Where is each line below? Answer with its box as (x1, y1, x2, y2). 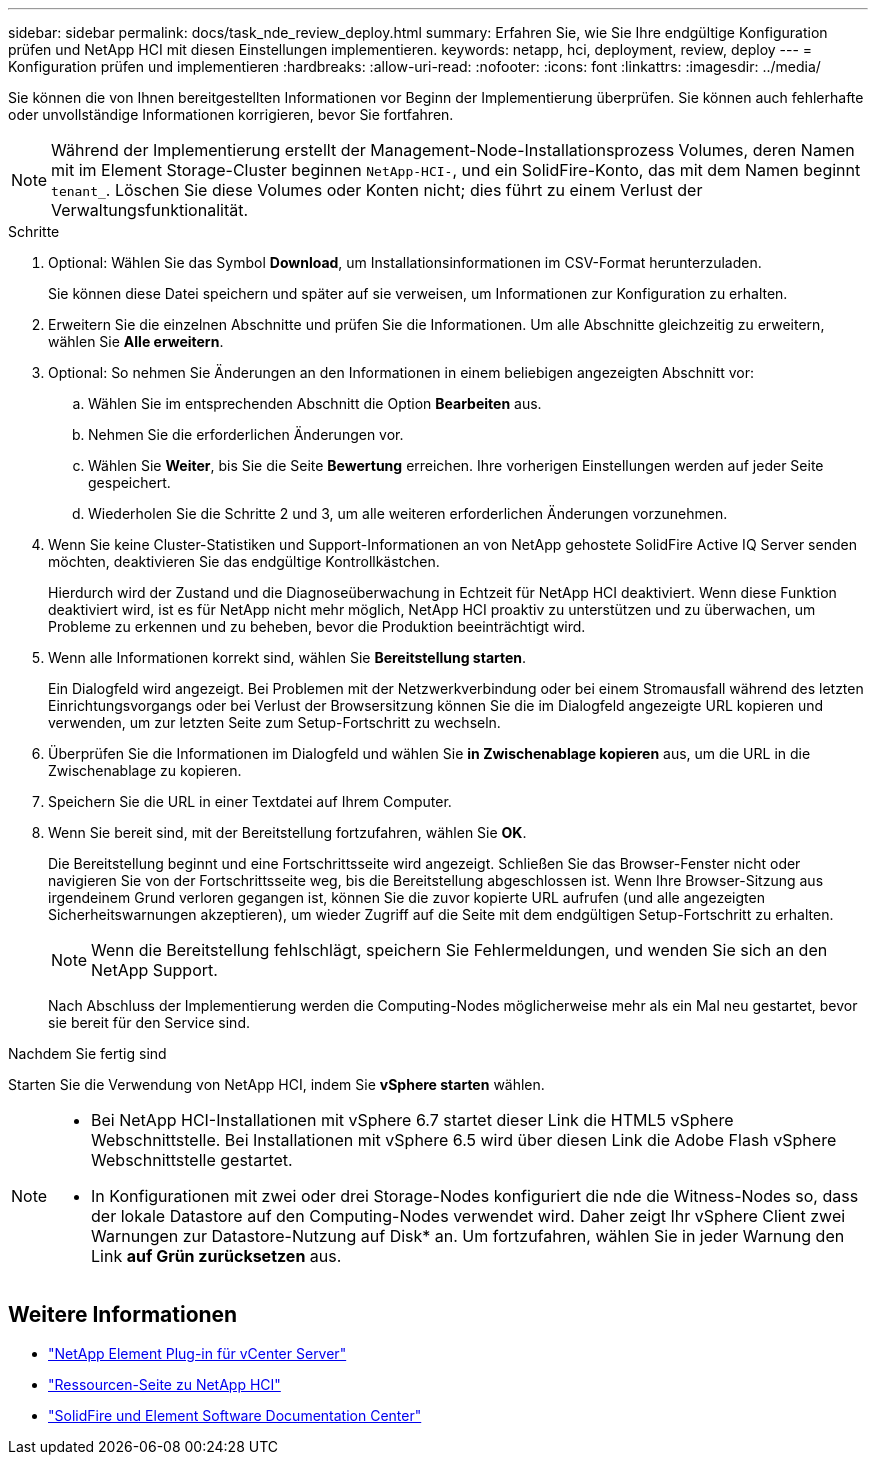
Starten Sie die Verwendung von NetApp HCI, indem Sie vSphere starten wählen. (8, 1076, 545, 1093)
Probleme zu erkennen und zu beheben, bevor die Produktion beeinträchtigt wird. (48, 618, 586, 635)
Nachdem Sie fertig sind (8, 1045, 167, 1062)
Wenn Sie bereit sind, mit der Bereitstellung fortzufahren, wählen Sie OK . (48, 824, 527, 841)
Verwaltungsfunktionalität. (51, 200, 249, 220)
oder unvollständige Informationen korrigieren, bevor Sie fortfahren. (8, 106, 454, 123)
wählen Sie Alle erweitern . (48, 333, 224, 350)
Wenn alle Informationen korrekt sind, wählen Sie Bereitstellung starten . (48, 649, 527, 666)
